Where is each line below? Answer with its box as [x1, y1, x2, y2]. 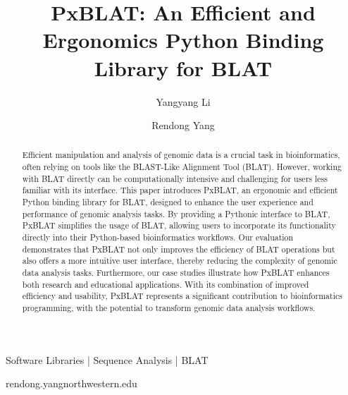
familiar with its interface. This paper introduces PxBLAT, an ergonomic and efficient [22, 184, 338, 196]
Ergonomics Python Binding [42, 25, 324, 54]
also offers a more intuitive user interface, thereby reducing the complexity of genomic [22, 255, 337, 267]
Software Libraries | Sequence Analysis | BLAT [6, 352, 209, 367]
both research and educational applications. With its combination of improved [22, 278, 309, 290]
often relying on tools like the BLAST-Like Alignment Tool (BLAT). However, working [22, 161, 342, 173]
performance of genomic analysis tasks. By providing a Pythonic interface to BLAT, [22, 207, 330, 219]
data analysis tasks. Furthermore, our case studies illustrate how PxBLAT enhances [22, 267, 330, 279]
